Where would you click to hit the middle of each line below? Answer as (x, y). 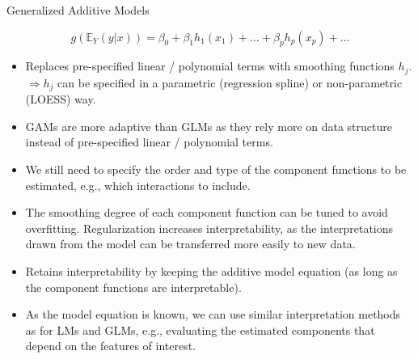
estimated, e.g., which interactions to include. (138, 185)
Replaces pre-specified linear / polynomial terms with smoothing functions (210, 66)
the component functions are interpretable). (133, 287)
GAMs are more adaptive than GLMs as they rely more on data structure (209, 126)
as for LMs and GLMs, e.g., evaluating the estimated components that (200, 329)
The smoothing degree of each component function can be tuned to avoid (207, 212)
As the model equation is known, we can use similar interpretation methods (213, 314)
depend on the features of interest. (111, 346)
